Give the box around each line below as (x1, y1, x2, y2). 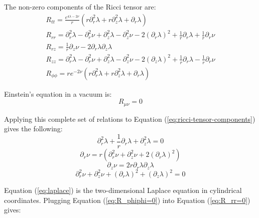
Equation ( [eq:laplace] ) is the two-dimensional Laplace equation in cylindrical (4, 185, 242, 195)
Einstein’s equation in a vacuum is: (4, 88, 112, 99)
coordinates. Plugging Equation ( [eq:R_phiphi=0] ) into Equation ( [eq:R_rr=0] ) (4, 194, 250, 205)
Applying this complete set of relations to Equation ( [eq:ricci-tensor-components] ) (4, 113, 255, 124)
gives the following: (4, 123, 63, 134)
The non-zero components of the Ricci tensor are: (4, 2, 156, 12)
